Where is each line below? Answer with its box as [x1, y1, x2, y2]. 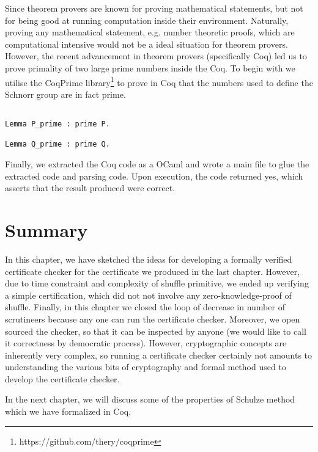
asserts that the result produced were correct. [5, 181, 176, 194]
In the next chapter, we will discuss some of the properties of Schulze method [5, 393, 295, 406]
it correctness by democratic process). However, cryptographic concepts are [5, 337, 287, 349]
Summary [5, 217, 88, 242]
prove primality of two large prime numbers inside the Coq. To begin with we [5, 61, 295, 74]
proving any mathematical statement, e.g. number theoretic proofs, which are [5, 26, 295, 38]
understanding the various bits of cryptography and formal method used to [5, 360, 286, 373]
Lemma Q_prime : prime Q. [5, 140, 110, 149]
